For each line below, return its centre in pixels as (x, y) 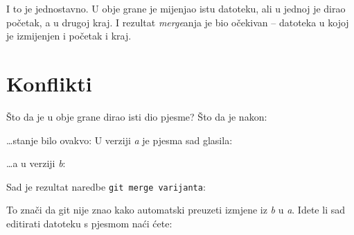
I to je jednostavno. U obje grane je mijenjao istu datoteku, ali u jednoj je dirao (176, 8)
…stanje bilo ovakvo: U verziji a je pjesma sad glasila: (120, 140)
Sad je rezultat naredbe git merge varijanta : (106, 186)
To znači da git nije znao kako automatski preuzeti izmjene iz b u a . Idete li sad (176, 210)
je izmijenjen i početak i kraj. (69, 36)
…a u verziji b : (36, 163)
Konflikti (49, 83)
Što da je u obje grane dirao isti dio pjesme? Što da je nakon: (137, 116)
